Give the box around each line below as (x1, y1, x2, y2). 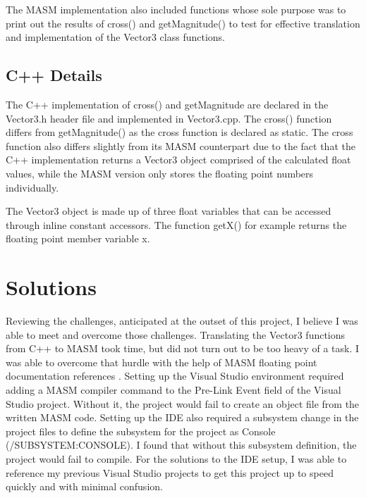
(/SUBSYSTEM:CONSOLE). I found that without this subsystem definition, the (6, 437, 357, 452)
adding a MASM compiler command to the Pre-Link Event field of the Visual (6, 382, 341, 397)
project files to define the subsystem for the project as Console (6, 423, 276, 438)
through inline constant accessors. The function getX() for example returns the (6, 217, 347, 232)
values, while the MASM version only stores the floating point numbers (6, 166, 314, 180)
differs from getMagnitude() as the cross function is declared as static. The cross (6, 125, 353, 139)
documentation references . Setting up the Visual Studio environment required (6, 368, 344, 383)
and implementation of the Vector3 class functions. (6, 30, 225, 44)
